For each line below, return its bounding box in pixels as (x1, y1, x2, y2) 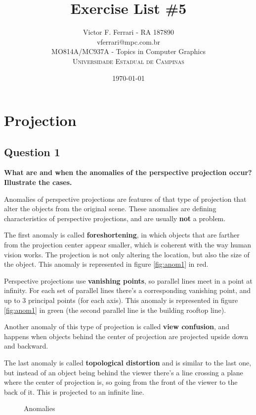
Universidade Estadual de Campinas (73, 56, 184, 66)
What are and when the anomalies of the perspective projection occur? (4, 167, 252, 178)
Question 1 (4, 144, 60, 159)
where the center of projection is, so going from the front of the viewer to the (4, 377, 238, 387)
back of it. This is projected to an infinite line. (4, 386, 144, 397)
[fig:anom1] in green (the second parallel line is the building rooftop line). (4, 304, 226, 315)
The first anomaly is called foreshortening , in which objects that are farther (4, 230, 240, 240)
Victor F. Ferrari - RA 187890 (83, 27, 174, 37)
